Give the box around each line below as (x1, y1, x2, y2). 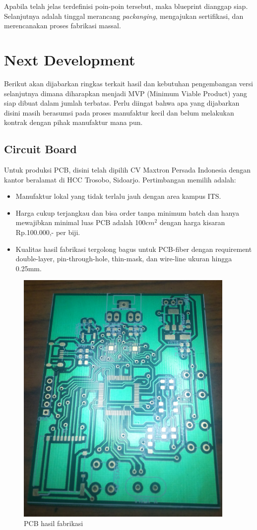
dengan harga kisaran (159, 217, 225, 228)
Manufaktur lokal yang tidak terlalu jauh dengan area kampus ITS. (15, 191, 221, 201)
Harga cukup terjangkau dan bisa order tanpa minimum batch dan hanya (15, 207, 240, 218)
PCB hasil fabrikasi (24, 518, 83, 529)
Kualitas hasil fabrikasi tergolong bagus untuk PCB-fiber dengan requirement (15, 243, 252, 254)
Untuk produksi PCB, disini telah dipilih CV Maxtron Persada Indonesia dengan (4, 165, 251, 175)
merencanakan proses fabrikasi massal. (4, 20, 121, 31)
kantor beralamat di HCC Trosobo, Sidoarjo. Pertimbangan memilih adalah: (4, 174, 236, 184)
